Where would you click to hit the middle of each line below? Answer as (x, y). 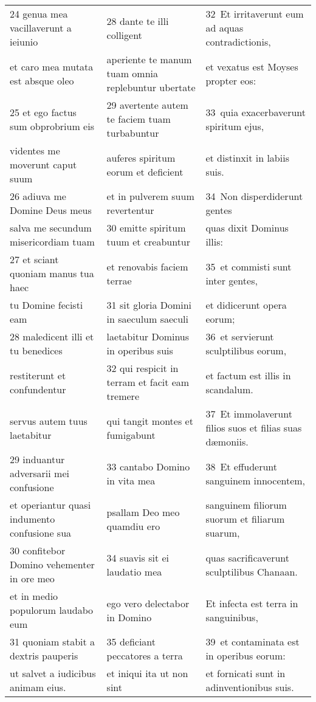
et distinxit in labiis (247, 157)
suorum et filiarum (245, 519)
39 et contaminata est (252, 642)
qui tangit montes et (150, 421)
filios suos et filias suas (254, 428)
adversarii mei (39, 473)
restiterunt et (38, 375)
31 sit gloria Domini (149, 305)
